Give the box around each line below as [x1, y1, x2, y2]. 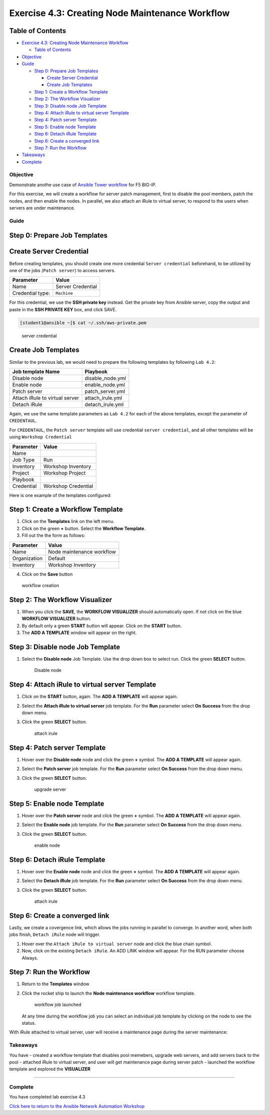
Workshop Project [43, 469, 86, 476]
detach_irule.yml [84, 401, 124, 408]
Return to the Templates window [21, 981, 89, 987]
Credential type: [12, 290, 50, 297]
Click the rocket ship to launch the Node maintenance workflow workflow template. [21, 990, 195, 996]
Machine [55, 290, 73, 296]
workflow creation [21, 582, 59, 588]
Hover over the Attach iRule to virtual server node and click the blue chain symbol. [21, 941, 212, 947]
